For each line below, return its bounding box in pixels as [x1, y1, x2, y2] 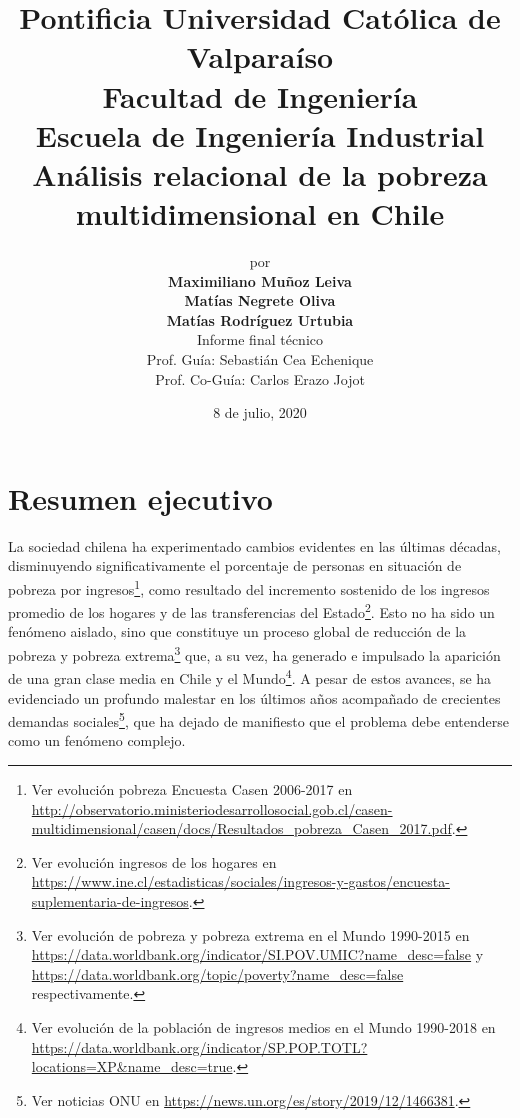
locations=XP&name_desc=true [31, 1056, 233, 1077]
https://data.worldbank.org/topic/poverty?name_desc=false [31, 963, 404, 984]
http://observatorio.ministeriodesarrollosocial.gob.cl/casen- [31, 798, 393, 819]
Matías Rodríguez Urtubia [166, 309, 354, 330]
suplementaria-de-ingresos [31, 890, 189, 911]
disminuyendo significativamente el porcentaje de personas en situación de [8, 555, 462, 576]
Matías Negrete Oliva [184, 290, 336, 311]
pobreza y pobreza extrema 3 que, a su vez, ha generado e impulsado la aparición [8, 642, 501, 665]
